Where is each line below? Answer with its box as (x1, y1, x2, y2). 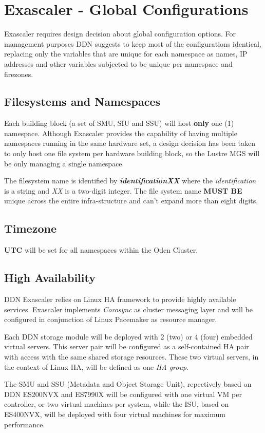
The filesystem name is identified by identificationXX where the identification (4, 175, 256, 186)
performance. (4, 419, 45, 429)
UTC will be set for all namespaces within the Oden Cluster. (4, 244, 198, 255)
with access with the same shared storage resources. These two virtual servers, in (4, 351, 259, 362)
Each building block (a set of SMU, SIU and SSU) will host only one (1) (4, 118, 234, 128)
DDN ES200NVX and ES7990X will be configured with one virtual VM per (4, 388, 242, 399)
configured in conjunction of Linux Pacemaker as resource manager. (4, 314, 217, 325)
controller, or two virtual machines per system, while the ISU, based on (4, 399, 229, 409)
